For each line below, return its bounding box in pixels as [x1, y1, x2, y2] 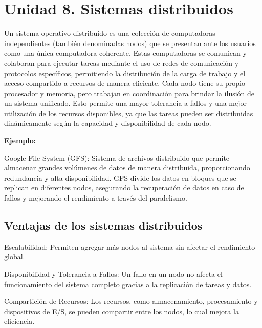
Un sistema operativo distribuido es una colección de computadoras [4, 28, 215, 38]
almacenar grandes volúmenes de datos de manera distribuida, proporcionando [4, 162, 250, 173]
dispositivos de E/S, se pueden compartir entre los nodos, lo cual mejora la [4, 305, 239, 316]
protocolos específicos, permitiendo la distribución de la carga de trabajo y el [4, 68, 246, 78]
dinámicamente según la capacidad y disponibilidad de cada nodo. [4, 118, 211, 128]
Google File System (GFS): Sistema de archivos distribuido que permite [4, 152, 230, 163]
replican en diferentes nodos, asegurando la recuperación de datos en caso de [4, 182, 244, 193]
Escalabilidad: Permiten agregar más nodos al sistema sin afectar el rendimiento [4, 241, 255, 252]
